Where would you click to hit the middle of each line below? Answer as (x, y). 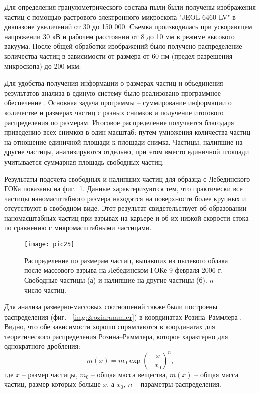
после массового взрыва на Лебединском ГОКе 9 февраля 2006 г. (124, 270)
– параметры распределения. (178, 384)
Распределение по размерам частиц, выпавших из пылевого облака (126, 260)
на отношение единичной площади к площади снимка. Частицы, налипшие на (123, 142)
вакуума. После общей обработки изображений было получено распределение (123, 46)
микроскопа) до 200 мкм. (43, 66)
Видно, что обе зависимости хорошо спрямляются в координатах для (110, 326)
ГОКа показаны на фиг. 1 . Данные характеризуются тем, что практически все (123, 188)
